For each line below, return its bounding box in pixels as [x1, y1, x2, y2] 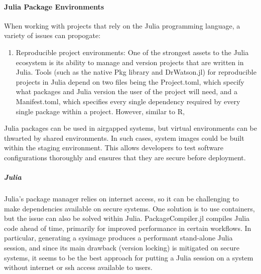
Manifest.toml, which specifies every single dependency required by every [16, 96, 240, 106]
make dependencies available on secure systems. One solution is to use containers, [4, 203, 255, 213]
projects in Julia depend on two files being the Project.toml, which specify [16, 76, 244, 87]
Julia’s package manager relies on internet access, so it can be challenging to [4, 193, 239, 204]
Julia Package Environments [4, 1, 104, 12]
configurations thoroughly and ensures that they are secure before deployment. [4, 152, 246, 162]
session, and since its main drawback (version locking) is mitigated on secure [4, 242, 239, 253]
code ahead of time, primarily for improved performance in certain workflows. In [4, 222, 251, 233]
